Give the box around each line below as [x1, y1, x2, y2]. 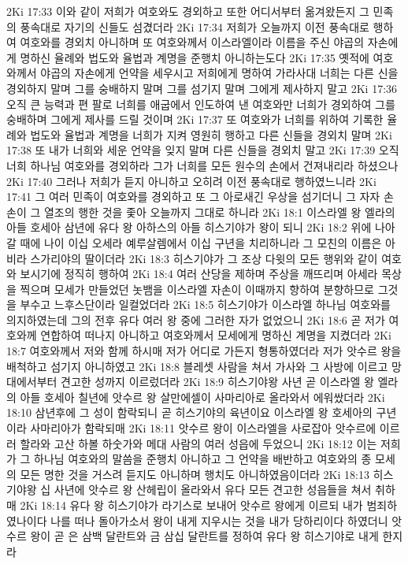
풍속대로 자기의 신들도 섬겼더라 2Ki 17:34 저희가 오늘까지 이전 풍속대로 [20, 18, 369, 35]
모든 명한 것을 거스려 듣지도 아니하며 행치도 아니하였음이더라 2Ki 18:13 [20, 466, 369, 482]
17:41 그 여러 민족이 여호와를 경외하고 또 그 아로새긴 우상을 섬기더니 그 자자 [6, 188, 380, 205]
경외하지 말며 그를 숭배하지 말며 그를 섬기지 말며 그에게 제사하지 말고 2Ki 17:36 [6, 80, 398, 96]
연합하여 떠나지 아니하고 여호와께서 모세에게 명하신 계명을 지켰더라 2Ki [40, 327, 391, 343]
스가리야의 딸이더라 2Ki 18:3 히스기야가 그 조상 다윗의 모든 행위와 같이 [30, 250, 378, 266]
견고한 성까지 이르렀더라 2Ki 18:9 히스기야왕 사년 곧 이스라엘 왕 [61, 373, 374, 390]
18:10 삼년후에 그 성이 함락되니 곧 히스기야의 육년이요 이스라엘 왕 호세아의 [6, 404, 373, 421]
